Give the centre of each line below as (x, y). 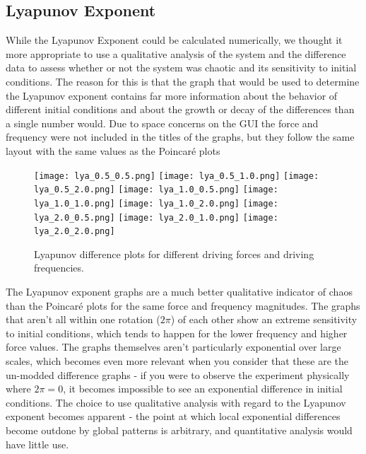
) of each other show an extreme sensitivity (264, 319)
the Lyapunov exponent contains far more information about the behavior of (172, 95)
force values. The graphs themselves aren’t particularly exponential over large (173, 347)
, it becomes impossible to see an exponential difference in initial (203, 389)
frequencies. (59, 268)
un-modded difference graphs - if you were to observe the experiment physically (178, 374)
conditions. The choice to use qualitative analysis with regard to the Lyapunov (176, 402)
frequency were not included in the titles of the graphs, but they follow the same (180, 137)
